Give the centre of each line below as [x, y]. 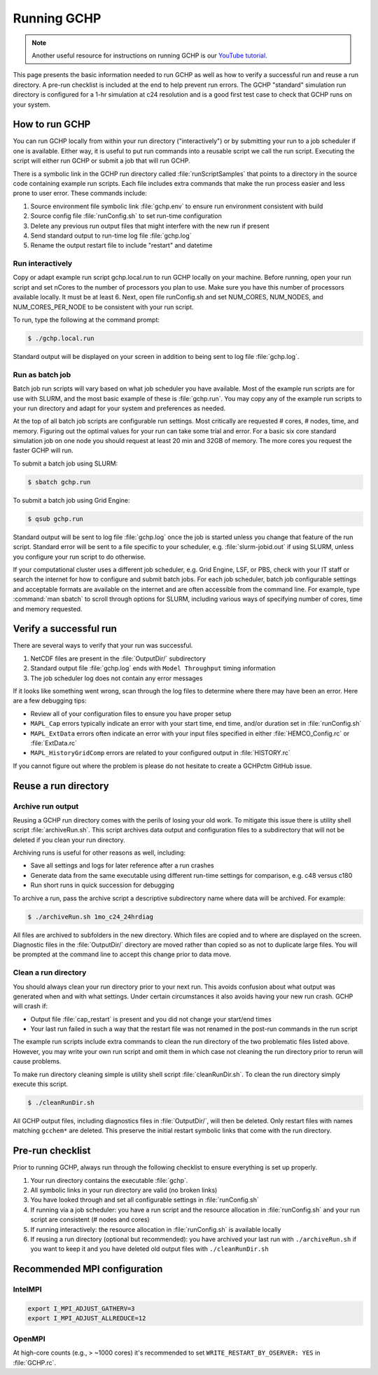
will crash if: [30, 1006]
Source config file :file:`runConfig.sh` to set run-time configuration [126, 216]
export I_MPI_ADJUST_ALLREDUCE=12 [87, 1319]
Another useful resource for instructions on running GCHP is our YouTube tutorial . [149, 55]
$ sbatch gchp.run [59, 482]
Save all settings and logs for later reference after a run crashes [122, 865]
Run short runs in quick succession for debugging [103, 885]
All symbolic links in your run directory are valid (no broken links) [124, 1190]
